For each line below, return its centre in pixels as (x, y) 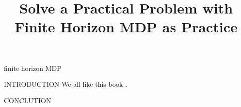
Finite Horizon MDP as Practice (126, 27)
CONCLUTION (28, 100)
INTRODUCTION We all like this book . (66, 84)
